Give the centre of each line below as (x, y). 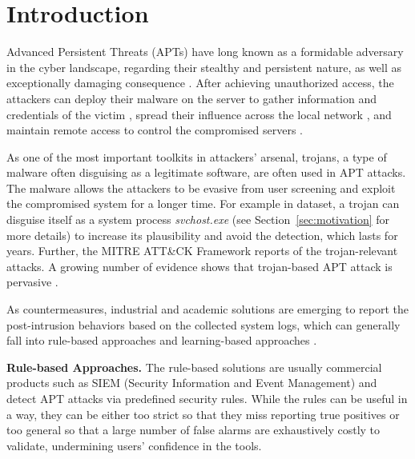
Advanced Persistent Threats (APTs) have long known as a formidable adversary (205, 52)
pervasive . (32, 282)
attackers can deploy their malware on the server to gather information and (192, 98)
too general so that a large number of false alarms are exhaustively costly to (193, 430)
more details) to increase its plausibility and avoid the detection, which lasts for (202, 235)
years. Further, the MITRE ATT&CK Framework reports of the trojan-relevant (202, 251)
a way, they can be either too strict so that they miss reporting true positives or (203, 414)
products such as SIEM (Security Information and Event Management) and (192, 383)
